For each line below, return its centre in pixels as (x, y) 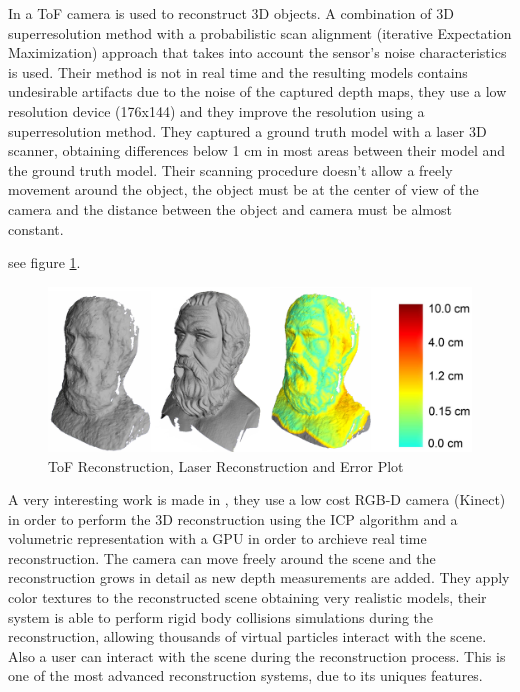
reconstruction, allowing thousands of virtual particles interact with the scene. (247, 636)
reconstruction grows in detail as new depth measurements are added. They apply (259, 577)
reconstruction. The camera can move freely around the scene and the (222, 557)
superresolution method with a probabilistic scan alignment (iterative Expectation (260, 32)
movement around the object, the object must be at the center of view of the (243, 189)
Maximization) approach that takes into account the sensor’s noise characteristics (257, 52)
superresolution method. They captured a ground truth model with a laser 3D (247, 130)
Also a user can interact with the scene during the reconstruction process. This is (257, 655)
